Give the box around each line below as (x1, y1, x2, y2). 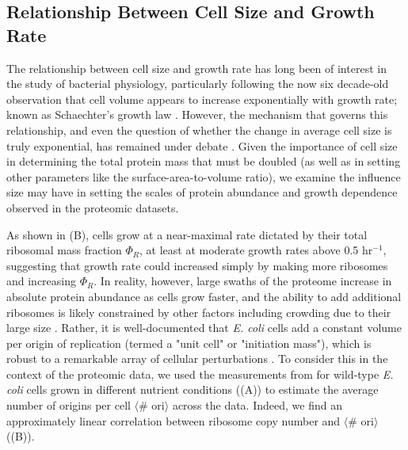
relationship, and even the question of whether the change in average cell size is (6, 121, 392, 138)
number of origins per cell (6, 397, 131, 414)
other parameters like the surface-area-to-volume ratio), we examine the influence (6, 168, 401, 185)
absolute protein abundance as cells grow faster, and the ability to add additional (6, 288, 402, 304)
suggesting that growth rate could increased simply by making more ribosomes (6, 257, 388, 273)
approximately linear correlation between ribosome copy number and (6, 412, 341, 429)
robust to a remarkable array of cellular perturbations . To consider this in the (6, 350, 388, 367)
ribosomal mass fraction (6, 242, 122, 258)
